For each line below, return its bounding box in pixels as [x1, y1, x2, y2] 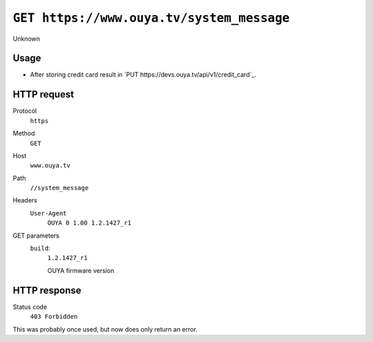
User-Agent [30, 209, 67, 217]
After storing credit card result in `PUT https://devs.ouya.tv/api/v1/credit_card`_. [30, 70, 257, 79]
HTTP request [12, 88, 75, 100]
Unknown [12, 35, 41, 43]
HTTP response [12, 284, 82, 296]
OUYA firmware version [47, 266, 115, 274]
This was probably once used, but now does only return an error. [12, 325, 198, 333]
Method [12, 129, 35, 137]
